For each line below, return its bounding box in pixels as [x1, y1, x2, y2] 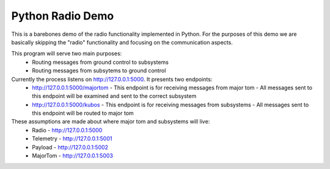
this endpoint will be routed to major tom [32, 109, 134, 117]
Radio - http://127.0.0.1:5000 [32, 126, 103, 134]
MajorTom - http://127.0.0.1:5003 [32, 152, 113, 159]
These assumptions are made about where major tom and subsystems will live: [11, 118, 210, 125]
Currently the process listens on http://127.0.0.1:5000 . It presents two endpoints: [11, 75, 213, 83]
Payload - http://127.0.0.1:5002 [32, 143, 109, 151]
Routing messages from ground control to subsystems [32, 58, 169, 66]
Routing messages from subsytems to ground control [32, 67, 166, 74]
